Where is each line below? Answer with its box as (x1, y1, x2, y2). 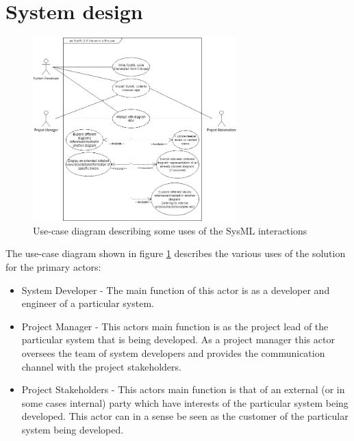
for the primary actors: (5, 259, 101, 273)
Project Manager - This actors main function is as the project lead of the (21, 319, 329, 333)
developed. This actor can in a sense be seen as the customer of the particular (21, 409, 349, 423)
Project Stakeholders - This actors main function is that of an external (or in (21, 382, 345, 397)
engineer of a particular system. (21, 296, 154, 310)
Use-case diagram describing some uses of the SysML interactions (33, 223, 307, 237)
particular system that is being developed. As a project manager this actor (21, 332, 335, 347)
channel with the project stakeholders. (21, 359, 181, 373)
